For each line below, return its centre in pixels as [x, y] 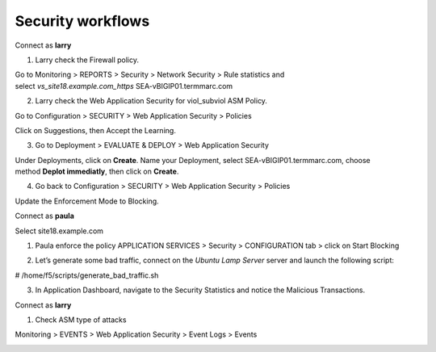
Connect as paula [44, 216]
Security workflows [82, 21]
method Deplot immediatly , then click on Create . [97, 172]
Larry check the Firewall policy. [87, 60]
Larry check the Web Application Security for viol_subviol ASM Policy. [151, 101]
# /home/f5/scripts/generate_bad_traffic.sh [87, 275]
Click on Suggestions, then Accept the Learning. [96, 130]
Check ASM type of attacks [81, 320]
